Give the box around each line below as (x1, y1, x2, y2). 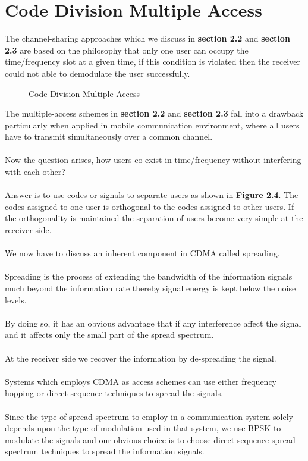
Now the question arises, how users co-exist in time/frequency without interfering (5, 153, 301, 166)
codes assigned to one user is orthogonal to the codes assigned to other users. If (5, 200, 294, 212)
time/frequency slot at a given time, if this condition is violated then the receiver (5, 55, 300, 68)
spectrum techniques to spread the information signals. (5, 445, 205, 457)
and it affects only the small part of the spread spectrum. (5, 328, 214, 341)
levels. (5, 293, 27, 306)
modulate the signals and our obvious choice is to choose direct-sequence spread (5, 433, 296, 446)
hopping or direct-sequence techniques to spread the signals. (5, 387, 224, 399)
